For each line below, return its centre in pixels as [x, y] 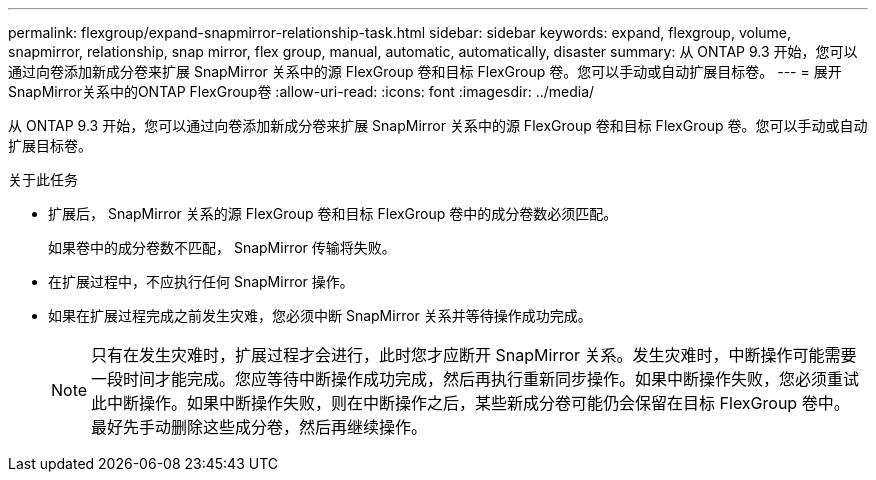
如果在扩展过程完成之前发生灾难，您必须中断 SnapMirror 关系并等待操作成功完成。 [320, 315]
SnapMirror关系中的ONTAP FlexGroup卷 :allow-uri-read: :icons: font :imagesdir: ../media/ [301, 91]
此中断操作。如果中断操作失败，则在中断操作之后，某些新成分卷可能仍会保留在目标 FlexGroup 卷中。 [470, 403]
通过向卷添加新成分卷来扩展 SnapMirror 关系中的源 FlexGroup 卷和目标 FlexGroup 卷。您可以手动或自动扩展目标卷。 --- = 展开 [425, 71]
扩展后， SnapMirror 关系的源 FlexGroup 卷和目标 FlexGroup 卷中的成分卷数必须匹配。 [333, 213]
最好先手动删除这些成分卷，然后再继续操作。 [259, 427]
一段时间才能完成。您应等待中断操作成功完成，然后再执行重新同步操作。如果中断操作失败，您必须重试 [475, 379]
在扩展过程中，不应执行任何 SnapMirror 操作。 [201, 281]
